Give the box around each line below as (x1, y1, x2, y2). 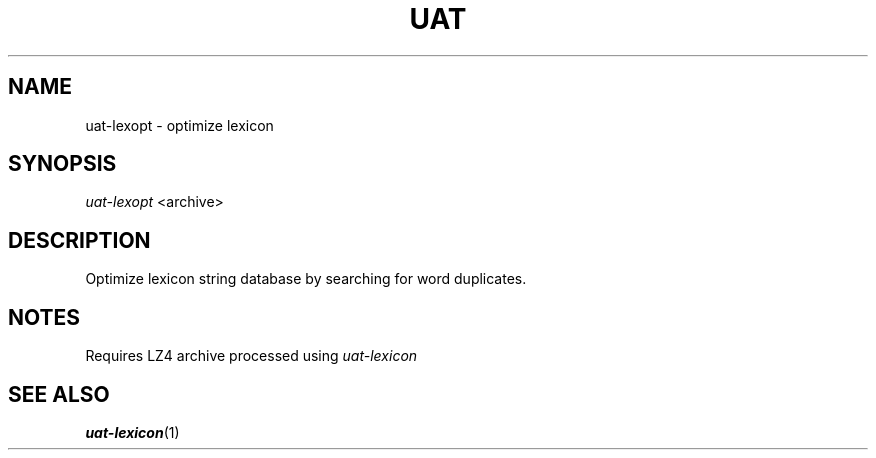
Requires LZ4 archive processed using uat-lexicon (85, 347, 418, 365)
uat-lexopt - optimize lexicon (85, 116, 274, 134)
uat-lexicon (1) (85, 423, 180, 441)
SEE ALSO (8, 381, 110, 407)
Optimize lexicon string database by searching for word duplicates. (85, 270, 527, 288)
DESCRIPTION (8, 227, 151, 253)
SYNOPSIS (8, 151, 117, 177)
